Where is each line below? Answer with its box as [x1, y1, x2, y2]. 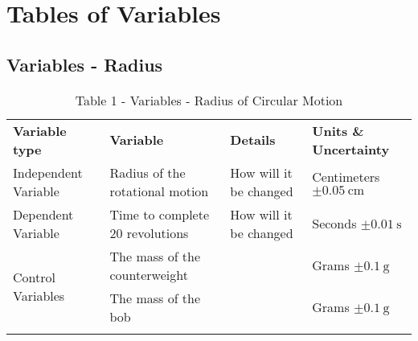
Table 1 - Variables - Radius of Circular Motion [75, 90, 343, 109]
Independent [13, 162, 83, 182]
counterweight [109, 265, 188, 284]
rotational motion [109, 181, 209, 200]
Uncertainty [312, 139, 390, 158]
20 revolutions [109, 223, 189, 242]
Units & [312, 121, 364, 140]
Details [230, 130, 276, 150]
